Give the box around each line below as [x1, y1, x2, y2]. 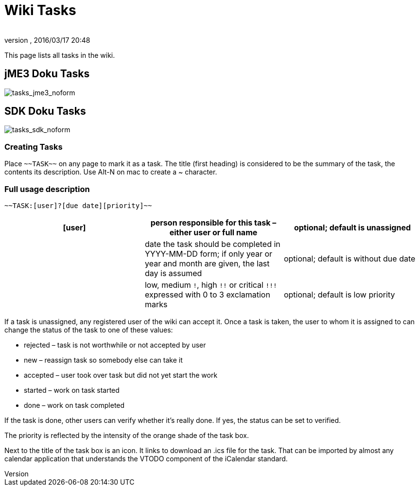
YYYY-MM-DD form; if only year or [144, 248, 273, 259]
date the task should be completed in [144, 239, 280, 249]
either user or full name [169, 227, 258, 237]
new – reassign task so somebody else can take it [24, 355, 183, 364]
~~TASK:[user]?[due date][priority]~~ [4, 201, 152, 210]
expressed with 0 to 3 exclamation [144, 289, 270, 299]
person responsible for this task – [150, 217, 277, 227]
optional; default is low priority [283, 289, 395, 299]
